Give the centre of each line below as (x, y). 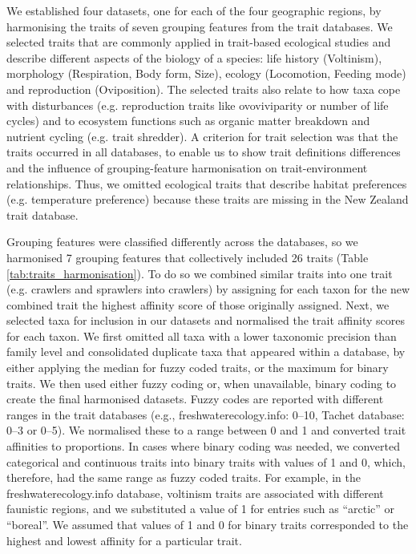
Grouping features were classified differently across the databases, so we (182, 242)
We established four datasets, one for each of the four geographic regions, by (194, 10)
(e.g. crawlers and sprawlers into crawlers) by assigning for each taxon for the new (208, 289)
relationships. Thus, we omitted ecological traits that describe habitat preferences (207, 183)
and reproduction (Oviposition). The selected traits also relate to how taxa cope (204, 89)
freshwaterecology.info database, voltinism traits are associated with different (195, 493)
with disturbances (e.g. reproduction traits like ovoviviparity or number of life (198, 105)
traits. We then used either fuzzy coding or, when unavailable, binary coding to (202, 383)
